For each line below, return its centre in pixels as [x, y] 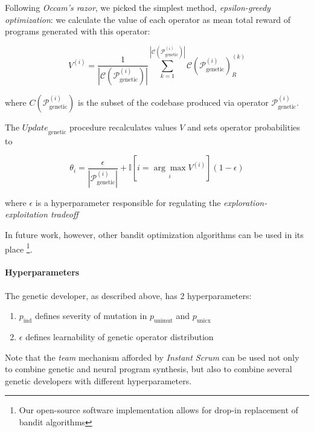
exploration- [245, 202]
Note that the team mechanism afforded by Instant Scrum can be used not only [152, 357]
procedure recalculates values [123, 127]
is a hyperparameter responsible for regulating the [128, 202]
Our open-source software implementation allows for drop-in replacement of [159, 410]
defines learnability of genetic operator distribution [120, 337]
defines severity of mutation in [91, 316]
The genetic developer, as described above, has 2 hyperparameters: [128, 295]
